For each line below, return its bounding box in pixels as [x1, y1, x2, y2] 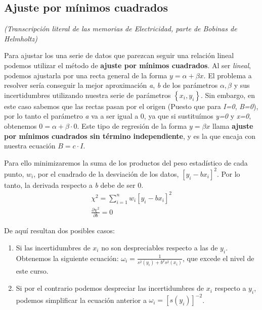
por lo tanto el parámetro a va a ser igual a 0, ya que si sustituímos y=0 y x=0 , [4, 111, 251, 121]
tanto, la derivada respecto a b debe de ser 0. [4, 179, 144, 190]
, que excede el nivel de [183, 252, 254, 263]
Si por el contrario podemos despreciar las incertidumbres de [16, 283, 204, 293]
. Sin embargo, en [200, 89, 255, 100]
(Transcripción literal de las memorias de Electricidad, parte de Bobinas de [4, 23, 237, 34]
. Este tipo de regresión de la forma [77, 120, 187, 131]
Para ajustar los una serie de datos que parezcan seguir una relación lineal [4, 50, 234, 61]
